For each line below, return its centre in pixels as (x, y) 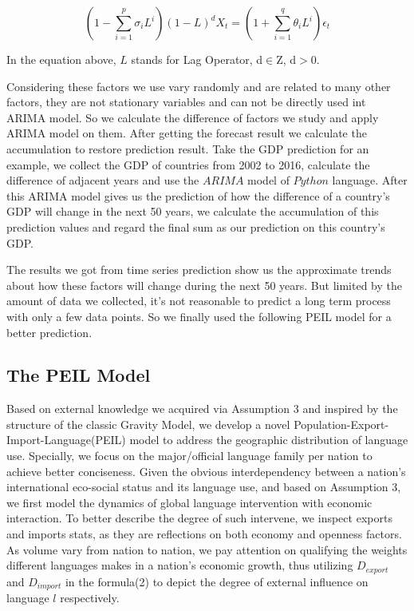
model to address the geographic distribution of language (269, 440)
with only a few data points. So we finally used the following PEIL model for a (199, 316)
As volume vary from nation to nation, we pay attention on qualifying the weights (207, 549)
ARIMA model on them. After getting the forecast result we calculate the (187, 133)
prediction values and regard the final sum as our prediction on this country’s (196, 226)
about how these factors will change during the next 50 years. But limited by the (204, 285)
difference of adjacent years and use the (103, 180)
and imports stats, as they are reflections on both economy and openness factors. (204, 534)
